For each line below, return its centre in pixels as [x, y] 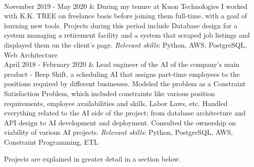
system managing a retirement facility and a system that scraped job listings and [127, 35]
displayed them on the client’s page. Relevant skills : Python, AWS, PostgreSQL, [126, 44]
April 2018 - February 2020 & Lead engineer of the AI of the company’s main [122, 64]
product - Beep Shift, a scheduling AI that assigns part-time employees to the [122, 74]
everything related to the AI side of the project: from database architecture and [125, 113]
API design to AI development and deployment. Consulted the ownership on [120, 122]
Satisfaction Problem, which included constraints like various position [109, 93]
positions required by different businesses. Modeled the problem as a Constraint [125, 83]
